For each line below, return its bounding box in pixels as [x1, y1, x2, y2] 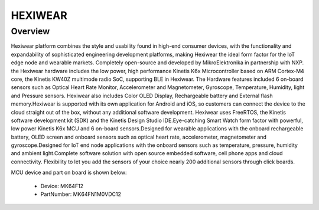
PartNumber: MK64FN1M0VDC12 [40, 191, 121, 198]
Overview [11, 26, 50, 37]
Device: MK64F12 [40, 182, 84, 189]
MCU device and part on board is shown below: [11, 169, 127, 176]
